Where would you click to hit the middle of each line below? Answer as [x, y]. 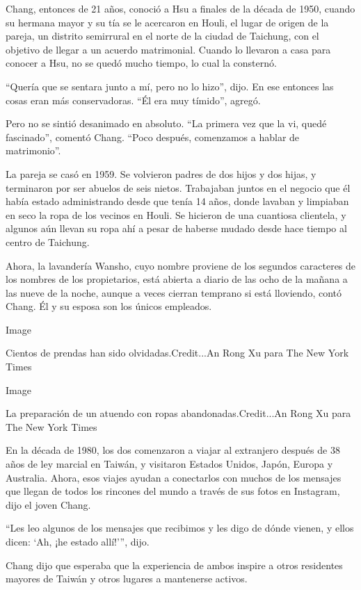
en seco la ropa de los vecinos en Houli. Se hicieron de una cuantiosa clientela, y [176, 214]
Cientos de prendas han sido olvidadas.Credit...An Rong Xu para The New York [177, 353]
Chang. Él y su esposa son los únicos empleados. [109, 306]
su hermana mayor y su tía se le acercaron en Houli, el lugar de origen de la [167, 22]
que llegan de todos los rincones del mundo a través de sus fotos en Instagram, [173, 491]
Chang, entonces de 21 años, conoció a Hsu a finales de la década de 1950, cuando [180, 8]
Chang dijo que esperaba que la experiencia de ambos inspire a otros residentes [174, 565]
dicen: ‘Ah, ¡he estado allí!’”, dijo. [78, 541]
